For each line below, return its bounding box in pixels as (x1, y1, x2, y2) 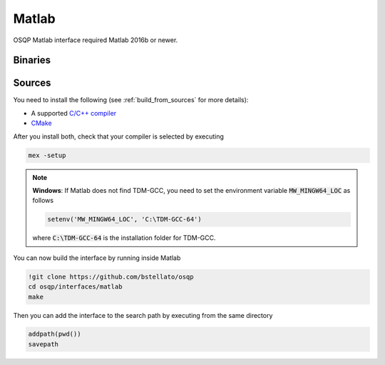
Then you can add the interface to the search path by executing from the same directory (13, 311, 273, 319)
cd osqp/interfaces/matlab (28, 283, 123, 291)
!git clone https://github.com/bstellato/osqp (28, 272, 194, 281)
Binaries (13, 54, 51, 66)
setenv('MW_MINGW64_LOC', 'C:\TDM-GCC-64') (47, 215, 202, 224)
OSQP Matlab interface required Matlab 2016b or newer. (13, 36, 178, 44)
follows (32, 196, 53, 205)
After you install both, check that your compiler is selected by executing (13, 132, 225, 141)
